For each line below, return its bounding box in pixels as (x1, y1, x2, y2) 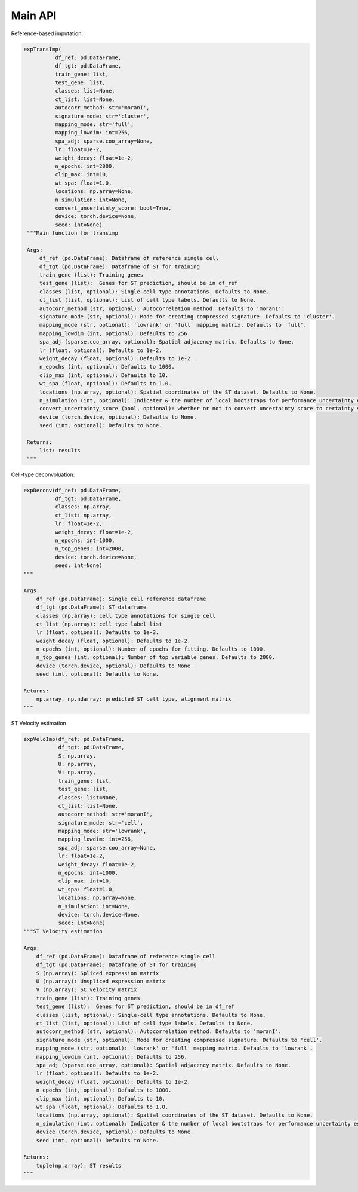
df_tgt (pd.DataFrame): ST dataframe (36, 604, 147, 611)
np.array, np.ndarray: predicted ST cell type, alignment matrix (36, 696, 232, 703)
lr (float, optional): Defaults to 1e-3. (36, 629, 159, 636)
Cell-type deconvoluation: (11, 471, 75, 478)
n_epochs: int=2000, (54, 163, 116, 170)
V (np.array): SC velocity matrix (36, 986, 137, 993)
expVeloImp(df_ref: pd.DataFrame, (23, 736, 125, 742)
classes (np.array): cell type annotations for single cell (36, 612, 216, 619)
